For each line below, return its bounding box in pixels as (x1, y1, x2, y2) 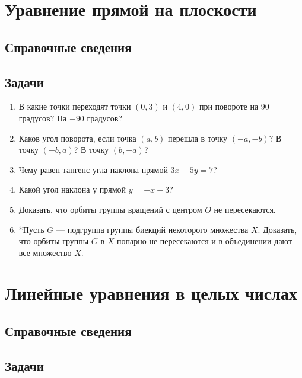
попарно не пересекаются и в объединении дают (117, 235, 292, 247)
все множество (18, 246, 72, 258)
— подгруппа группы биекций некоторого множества (56, 223, 249, 235)
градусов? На (18, 111, 67, 124)
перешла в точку (168, 132, 228, 144)
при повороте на (199, 100, 259, 113)
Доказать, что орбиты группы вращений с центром (18, 203, 202, 215)
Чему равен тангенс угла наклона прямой (18, 163, 168, 175)
